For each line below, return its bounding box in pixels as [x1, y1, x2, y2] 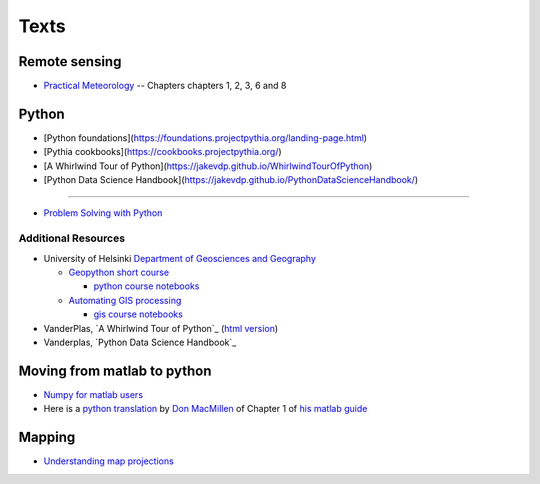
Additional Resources [18, 231, 125, 245]
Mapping [18, 429, 76, 446]
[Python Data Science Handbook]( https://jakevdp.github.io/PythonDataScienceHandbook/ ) [43, 174, 419, 186]
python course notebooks [93, 280, 200, 292]
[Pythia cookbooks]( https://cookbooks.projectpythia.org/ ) [43, 146, 282, 158]
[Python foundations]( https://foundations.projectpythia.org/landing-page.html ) [43, 131, 368, 144]
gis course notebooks [93, 308, 184, 320]
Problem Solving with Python [43, 206, 163, 219]
